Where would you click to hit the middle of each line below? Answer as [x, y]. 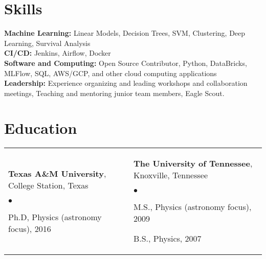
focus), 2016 [30, 228]
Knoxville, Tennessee [170, 175]
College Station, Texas [48, 185]
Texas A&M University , [57, 173]
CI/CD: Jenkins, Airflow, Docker [58, 53]
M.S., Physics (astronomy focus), [192, 207]
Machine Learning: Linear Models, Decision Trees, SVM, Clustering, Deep [125, 33]
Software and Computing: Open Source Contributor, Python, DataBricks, [126, 63]
